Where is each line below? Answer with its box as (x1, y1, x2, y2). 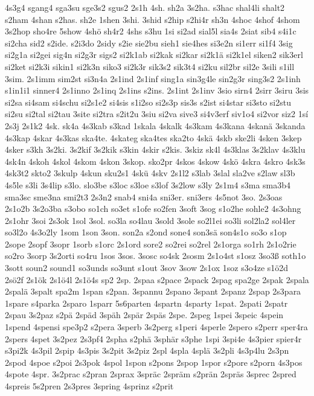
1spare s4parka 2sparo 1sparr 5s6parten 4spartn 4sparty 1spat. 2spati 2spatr (5, 296, 288, 309)
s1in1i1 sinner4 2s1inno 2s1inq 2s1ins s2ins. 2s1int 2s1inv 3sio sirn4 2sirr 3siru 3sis (5, 84, 309, 97)
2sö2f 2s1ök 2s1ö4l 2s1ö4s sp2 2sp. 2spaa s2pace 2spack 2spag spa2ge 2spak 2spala (5, 273, 309, 286)
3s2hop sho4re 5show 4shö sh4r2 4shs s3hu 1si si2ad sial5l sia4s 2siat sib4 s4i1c (5, 25, 296, 37)
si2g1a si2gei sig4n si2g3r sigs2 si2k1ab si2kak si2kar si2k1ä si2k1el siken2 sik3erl (5, 48, 303, 61)
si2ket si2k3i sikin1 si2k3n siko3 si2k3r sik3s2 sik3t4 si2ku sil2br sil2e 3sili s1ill (5, 60, 295, 72)
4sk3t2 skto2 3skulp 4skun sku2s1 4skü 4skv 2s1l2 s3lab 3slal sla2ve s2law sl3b (5, 167, 295, 179)
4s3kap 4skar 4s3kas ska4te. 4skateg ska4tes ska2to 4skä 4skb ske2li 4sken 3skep (5, 131, 302, 144)
